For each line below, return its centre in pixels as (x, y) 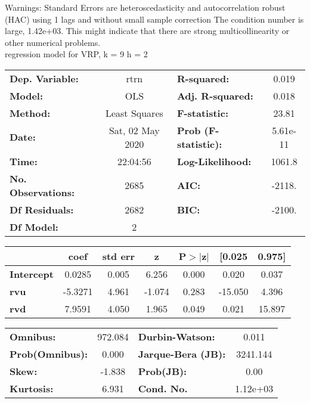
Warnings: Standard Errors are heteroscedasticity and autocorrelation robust (145, 7)
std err (118, 256)
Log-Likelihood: (214, 161)
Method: (30, 113)
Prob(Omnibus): (49, 354)
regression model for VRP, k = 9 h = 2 (76, 54)
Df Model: (34, 227)
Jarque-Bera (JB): (182, 354)
